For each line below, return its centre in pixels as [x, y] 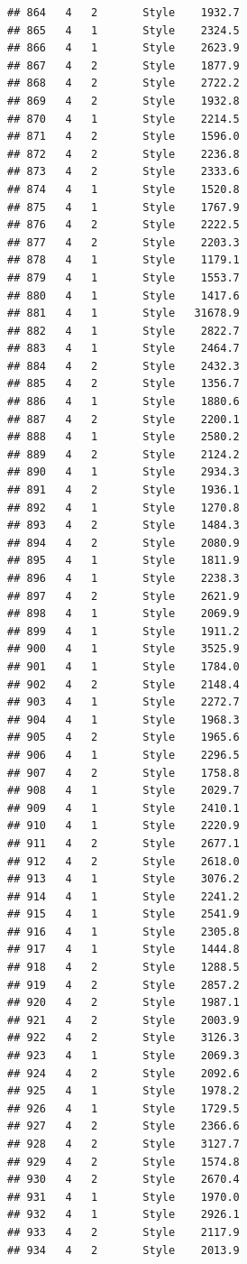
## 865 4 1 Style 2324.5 [123, 30]
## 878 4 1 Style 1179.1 [123, 260]
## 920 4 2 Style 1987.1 [123, 1003]
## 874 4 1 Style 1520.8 [123, 189]
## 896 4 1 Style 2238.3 [123, 578]
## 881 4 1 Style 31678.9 [123, 314]
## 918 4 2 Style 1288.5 [123, 968]
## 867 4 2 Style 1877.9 [123, 65]
